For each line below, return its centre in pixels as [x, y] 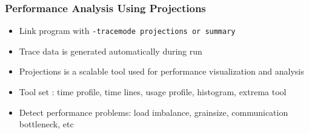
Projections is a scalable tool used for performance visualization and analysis [161, 71]
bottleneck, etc [46, 124]
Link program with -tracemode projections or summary [127, 31]
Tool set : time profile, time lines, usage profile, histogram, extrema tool [153, 92]
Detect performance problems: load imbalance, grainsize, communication [154, 112]
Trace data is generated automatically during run [111, 51]
